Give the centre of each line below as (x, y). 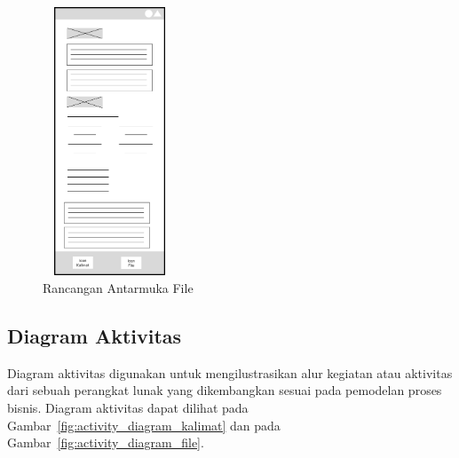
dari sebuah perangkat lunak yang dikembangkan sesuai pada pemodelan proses (225, 390)
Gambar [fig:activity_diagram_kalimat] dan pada (144, 425)
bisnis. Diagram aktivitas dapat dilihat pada (128, 407)
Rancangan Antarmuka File (118, 287)
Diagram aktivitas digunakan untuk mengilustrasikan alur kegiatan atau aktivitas (230, 372)
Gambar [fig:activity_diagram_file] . (106, 442)
